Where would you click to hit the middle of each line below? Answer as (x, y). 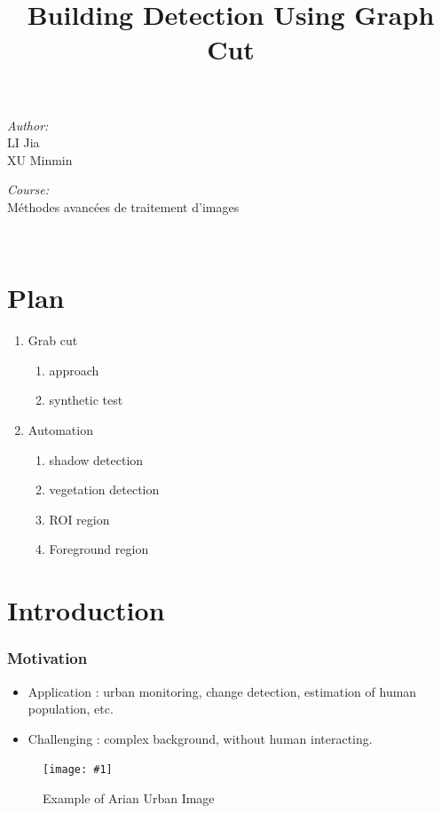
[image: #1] (78, 770)
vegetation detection (104, 489)
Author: (28, 125)
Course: (28, 189)
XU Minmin (40, 159)
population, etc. (71, 709)
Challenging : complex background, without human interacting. (200, 738)
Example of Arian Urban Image (129, 798)
